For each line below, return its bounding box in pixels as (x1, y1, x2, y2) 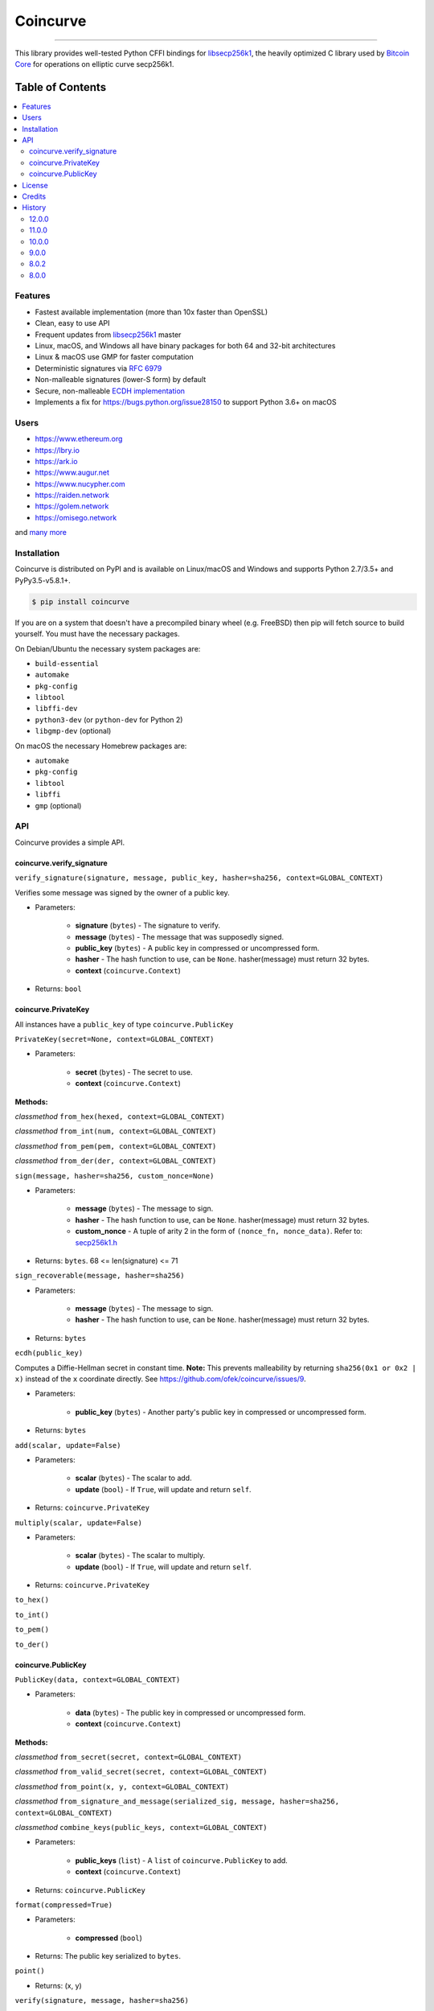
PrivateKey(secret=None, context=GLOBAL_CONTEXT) (14, 1034, 215, 1044)
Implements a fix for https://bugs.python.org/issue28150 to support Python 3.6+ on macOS (35, 397, 337, 406)
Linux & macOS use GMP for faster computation (35, 352, 194, 362)
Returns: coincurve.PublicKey (35, 1885, 146, 1894)
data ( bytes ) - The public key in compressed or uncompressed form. (75, 1708, 305, 1717)
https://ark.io (35, 456, 78, 466)
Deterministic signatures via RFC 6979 (35, 363, 162, 373)
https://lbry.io (35, 445, 80, 454)
